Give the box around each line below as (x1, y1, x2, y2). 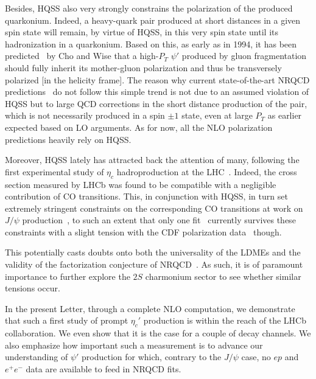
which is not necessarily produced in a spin (5, 109, 165, 122)
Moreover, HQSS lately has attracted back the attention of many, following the (5, 153, 300, 166)
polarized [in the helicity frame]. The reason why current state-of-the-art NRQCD (5, 73, 310, 86)
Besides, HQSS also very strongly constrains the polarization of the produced (5, 2, 293, 14)
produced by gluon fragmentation (181, 49, 307, 62)
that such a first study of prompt (5, 314, 128, 327)
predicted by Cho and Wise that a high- (5, 49, 159, 62)
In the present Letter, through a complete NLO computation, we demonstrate (5, 302, 295, 315)
